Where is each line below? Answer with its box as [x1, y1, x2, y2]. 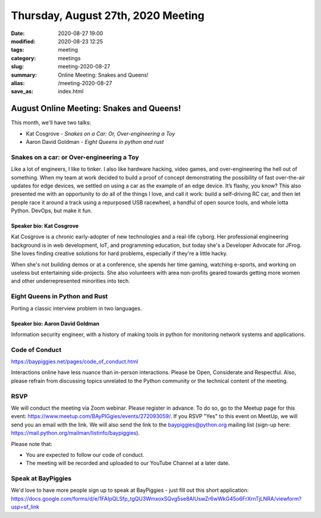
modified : [11, 37, 36, 45]
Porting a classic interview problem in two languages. [11, 304, 142, 312]
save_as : [11, 88, 34, 95]
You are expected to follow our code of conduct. [26, 451, 145, 458]
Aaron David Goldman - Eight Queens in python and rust [26, 138, 164, 145]
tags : [11, 46, 24, 54]
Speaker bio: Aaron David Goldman [11, 320, 100, 327]
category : [11, 54, 36, 62]
